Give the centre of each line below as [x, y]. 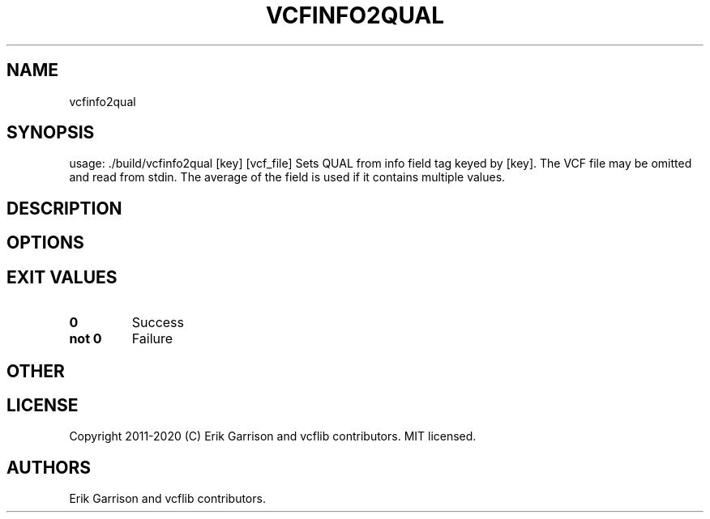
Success [158, 323]
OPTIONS [45, 243]
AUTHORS [49, 467]
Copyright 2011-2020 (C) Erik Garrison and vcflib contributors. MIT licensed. [273, 436]
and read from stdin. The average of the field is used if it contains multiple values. [287, 177]
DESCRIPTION [64, 208]
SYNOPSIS [51, 133]
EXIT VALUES [62, 277]
